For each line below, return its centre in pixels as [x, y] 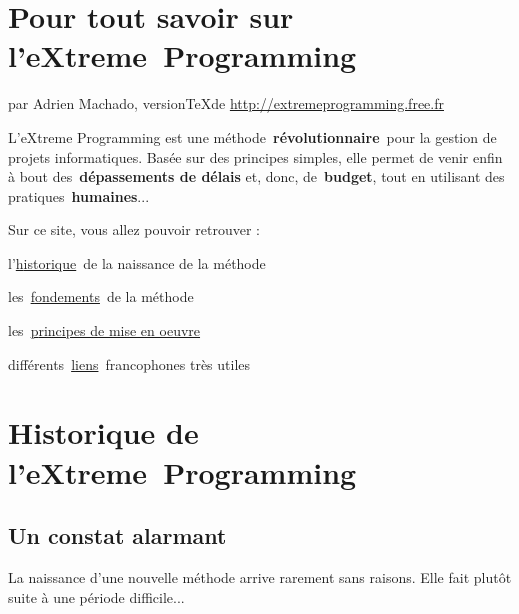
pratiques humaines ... [79, 195]
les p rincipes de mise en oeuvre [104, 330]
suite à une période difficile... [96, 596]
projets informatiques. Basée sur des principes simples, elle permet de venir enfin [255, 156]
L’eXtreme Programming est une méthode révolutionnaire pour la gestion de [252, 136]
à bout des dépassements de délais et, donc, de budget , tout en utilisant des [256, 176]
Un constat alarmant [117, 535]
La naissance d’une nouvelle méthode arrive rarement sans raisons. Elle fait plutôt [260, 577]
